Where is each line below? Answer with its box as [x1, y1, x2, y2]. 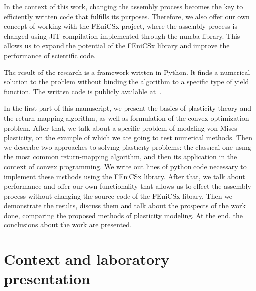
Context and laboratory [4, 249, 170, 269]
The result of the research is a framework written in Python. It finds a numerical [4, 67, 250, 77]
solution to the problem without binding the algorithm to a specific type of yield [4, 76, 249, 87]
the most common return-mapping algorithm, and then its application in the [4, 151, 237, 162]
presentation [4, 268, 90, 289]
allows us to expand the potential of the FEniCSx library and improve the [4, 40, 230, 51]
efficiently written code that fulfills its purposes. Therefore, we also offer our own [4, 11, 250, 21]
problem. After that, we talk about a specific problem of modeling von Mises [4, 122, 237, 133]
